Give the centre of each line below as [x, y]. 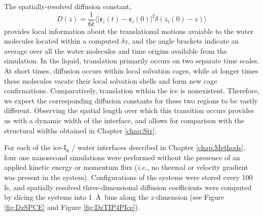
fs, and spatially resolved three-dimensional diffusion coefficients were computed [128, 187]
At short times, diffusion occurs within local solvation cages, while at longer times [131, 71]
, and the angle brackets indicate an [183, 41]
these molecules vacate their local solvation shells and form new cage [111, 80]
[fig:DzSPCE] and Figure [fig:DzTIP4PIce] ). [72, 207]
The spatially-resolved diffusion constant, [68, 6]
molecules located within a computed [62, 41]
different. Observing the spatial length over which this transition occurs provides [129, 110]
